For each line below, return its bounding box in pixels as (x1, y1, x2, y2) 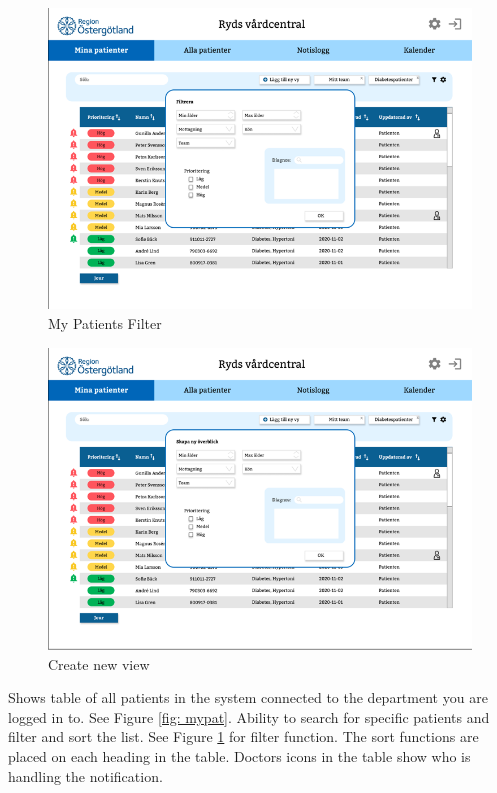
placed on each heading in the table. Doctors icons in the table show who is (8, 745, 471, 766)
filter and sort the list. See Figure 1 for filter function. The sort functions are (8, 726, 479, 747)
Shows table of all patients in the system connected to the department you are (8, 687, 488, 708)
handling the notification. (8, 765, 163, 786)
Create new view (48, 653, 150, 674)
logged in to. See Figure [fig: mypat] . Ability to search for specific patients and (8, 706, 490, 727)
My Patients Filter (48, 312, 162, 333)
